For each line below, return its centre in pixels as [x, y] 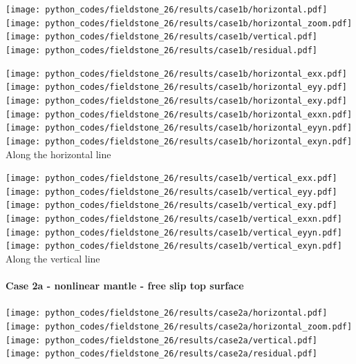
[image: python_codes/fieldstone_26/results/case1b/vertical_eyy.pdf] [171, 192]
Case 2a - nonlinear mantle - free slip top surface [125, 286]
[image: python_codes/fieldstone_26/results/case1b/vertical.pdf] [162, 37]
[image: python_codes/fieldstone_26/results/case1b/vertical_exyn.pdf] [174, 246]
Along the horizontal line [58, 154]
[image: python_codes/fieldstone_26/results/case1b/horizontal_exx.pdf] [176, 74]
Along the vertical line [53, 259]
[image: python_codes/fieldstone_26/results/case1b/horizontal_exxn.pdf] [179, 114]
